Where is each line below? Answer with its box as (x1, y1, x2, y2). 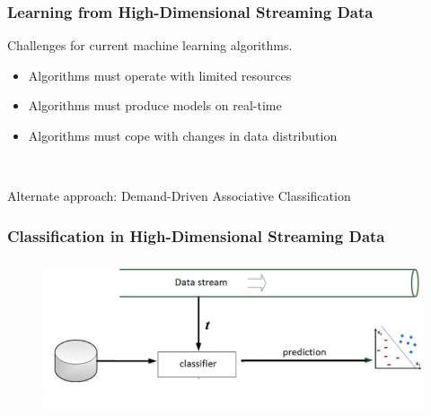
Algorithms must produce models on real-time (28, 96, 282, 115)
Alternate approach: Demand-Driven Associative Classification (7, 186, 351, 205)
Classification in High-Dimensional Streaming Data (7, 224, 385, 247)
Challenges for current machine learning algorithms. (7, 36, 293, 55)
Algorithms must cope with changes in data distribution (28, 126, 338, 144)
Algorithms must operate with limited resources (28, 65, 292, 84)
